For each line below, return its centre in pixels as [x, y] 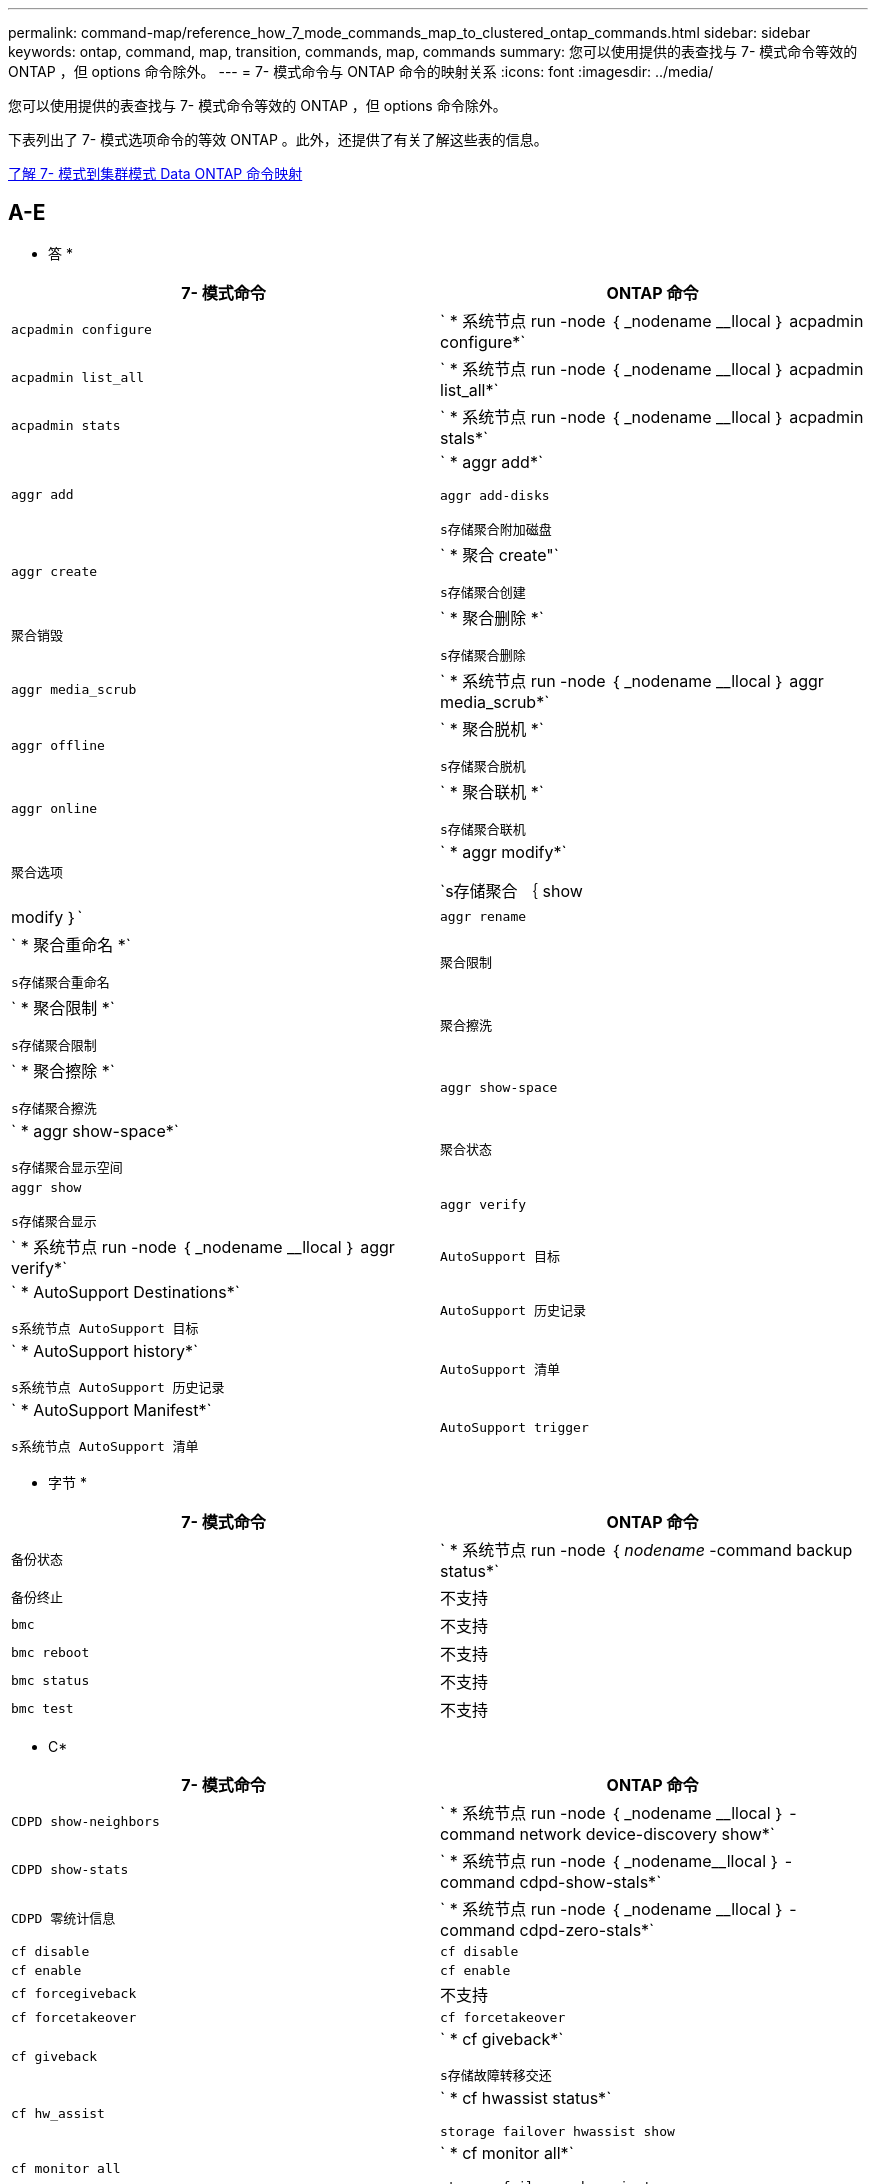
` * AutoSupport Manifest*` [111, 1409]
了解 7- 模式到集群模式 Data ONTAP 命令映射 [155, 173]
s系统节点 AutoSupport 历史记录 [118, 1387]
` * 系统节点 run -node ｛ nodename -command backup [646, 1549]
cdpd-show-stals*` [590, 1881]
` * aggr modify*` [503, 851]
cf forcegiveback [74, 1994]
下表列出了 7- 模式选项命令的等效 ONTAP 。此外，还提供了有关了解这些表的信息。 [278, 139]
